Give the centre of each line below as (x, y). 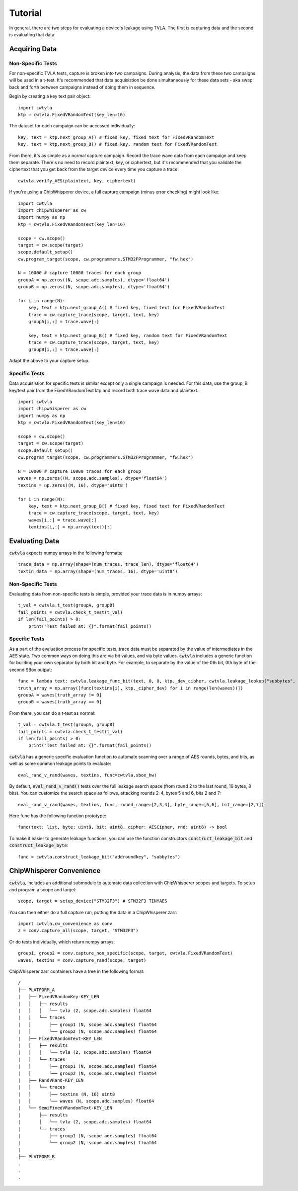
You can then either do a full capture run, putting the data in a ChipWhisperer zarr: (93, 912)
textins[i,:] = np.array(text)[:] (70, 527)
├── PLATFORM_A (37, 990)
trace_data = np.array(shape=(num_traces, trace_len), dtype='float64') (108, 564)
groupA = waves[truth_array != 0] (60, 695)
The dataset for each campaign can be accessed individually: (72, 126)
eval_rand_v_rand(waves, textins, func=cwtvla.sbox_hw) (87, 775)
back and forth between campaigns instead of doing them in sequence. (82, 87)
